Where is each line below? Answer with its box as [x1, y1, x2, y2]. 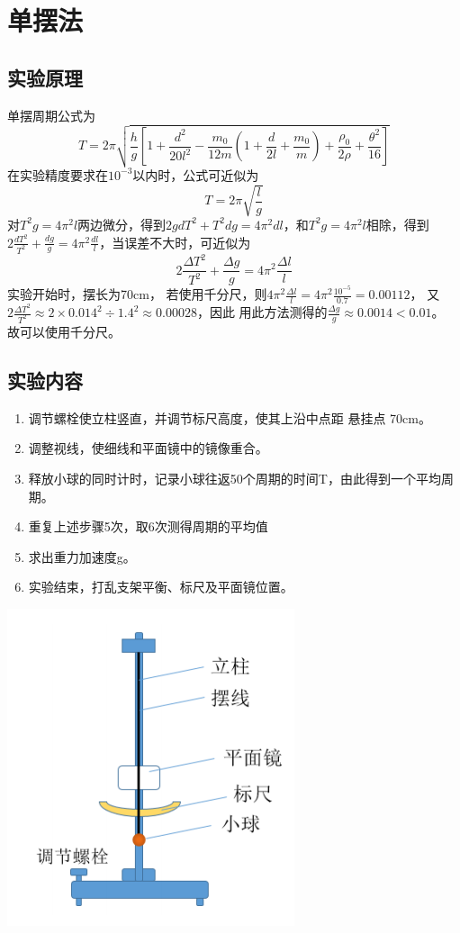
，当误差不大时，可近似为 [99, 232, 251, 251]
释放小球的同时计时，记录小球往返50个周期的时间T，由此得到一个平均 [28, 468, 441, 487]
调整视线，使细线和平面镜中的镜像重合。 [28, 439, 268, 457]
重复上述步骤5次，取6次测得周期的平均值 [28, 517, 268, 536]
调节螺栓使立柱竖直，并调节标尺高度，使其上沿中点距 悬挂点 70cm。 [28, 408, 431, 427]
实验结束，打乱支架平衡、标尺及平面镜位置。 [28, 577, 293, 596]
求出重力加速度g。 [28, 547, 136, 566]
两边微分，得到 [77, 214, 167, 233]
